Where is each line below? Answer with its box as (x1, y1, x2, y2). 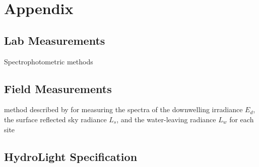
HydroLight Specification (4, 148, 138, 164)
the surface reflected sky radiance (4, 114, 107, 124)
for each (229, 114, 254, 124)
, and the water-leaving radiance (116, 114, 216, 124)
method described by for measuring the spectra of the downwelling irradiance (4, 104, 243, 115)
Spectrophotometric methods (4, 56, 93, 66)
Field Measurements (4, 80, 112, 96)
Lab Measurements (4, 32, 105, 48)
